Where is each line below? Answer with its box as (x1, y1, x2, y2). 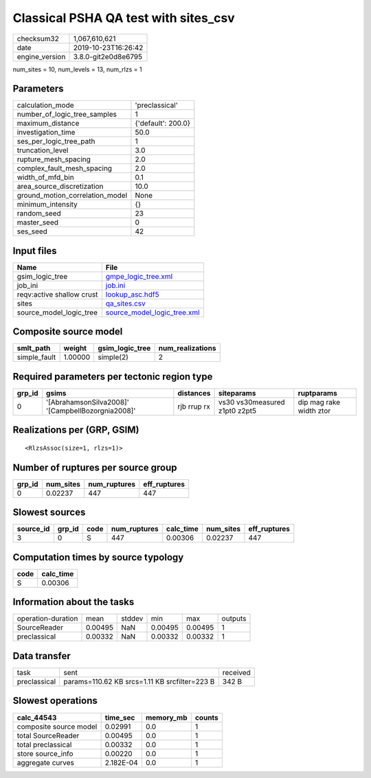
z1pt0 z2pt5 (218, 406, 257, 415)
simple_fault (16, 352, 56, 362)
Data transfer (12, 650, 71, 662)
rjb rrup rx (177, 402, 211, 411)
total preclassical (16, 740, 72, 749)
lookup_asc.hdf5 (105, 289, 159, 299)
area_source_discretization (16, 182, 104, 192)
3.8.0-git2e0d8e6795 (73, 52, 143, 61)
